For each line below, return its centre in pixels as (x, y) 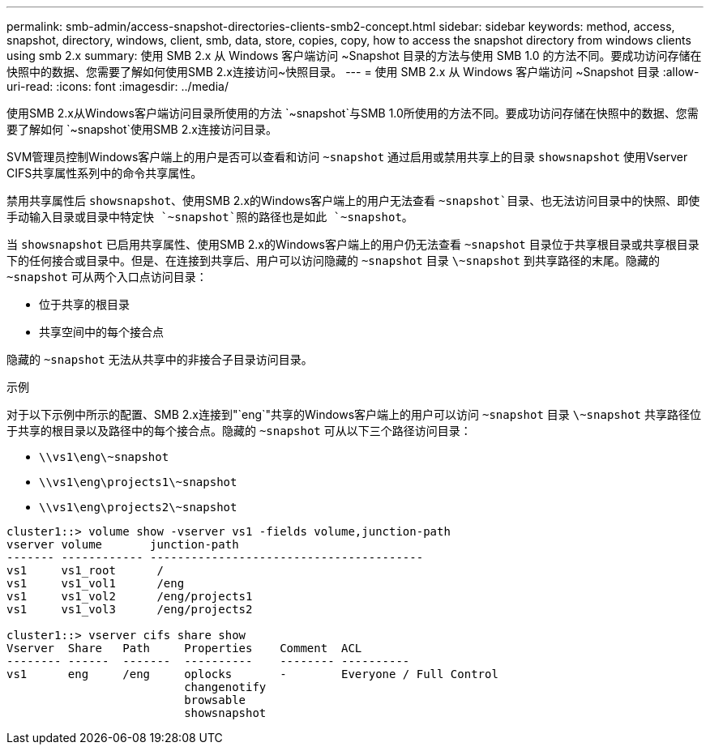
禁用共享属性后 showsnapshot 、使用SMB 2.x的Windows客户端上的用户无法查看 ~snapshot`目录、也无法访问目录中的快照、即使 (353, 201)
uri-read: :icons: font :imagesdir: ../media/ (118, 86)
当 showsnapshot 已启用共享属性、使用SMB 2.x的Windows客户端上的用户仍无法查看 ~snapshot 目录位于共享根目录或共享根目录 (353, 244)
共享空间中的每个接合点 (101, 332)
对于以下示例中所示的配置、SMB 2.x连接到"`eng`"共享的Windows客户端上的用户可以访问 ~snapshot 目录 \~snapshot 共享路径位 (354, 414)
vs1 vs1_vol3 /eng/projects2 (130, 609)
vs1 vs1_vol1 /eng (96, 583)
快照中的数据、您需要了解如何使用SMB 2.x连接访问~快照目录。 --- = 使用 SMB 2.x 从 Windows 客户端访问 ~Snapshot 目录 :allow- (353, 72)
